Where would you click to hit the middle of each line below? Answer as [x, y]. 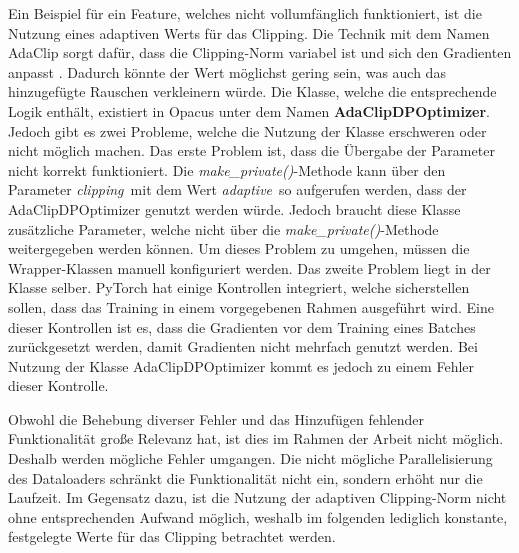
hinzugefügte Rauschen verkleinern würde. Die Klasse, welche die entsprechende [252, 91]
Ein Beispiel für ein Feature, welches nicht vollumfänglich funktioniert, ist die [245, 13]
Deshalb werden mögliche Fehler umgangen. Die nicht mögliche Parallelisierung [250, 458]
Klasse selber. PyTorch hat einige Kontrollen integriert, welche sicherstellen [239, 287]
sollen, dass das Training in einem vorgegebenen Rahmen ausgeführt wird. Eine [251, 306]
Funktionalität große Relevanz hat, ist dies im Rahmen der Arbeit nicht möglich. [256, 438]
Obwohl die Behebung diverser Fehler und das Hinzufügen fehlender [216, 418]
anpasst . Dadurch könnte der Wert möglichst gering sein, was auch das [227, 71]
